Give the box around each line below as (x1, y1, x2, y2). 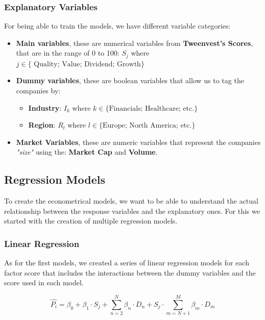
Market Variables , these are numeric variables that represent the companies (16, 136, 261, 147)
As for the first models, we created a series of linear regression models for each (4, 257, 249, 268)
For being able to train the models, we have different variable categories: (4, 20, 231, 31)
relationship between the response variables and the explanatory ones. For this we (4, 205, 260, 216)
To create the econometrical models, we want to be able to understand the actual (4, 195, 258, 206)
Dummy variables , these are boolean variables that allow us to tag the (16, 75, 244, 86)
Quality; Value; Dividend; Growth (34, 60, 141, 68)
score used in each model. (4, 277, 84, 288)
